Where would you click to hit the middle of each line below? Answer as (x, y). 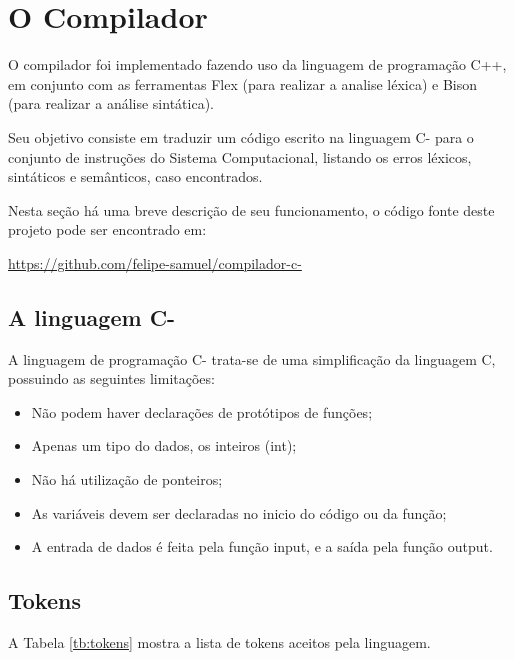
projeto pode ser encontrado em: (107, 229)
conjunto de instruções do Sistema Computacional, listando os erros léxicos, (240, 156)
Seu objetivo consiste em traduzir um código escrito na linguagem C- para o (241, 136)
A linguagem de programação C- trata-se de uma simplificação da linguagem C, (252, 358)
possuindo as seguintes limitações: (111, 378)
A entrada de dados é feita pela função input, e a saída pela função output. (262, 546)
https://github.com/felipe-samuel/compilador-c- (155, 262)
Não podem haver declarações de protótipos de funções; (202, 411)
